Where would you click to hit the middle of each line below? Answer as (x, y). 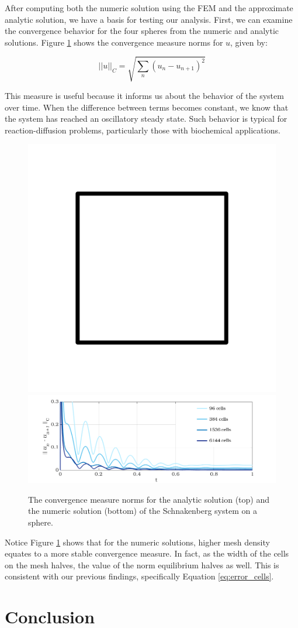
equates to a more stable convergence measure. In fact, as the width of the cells (147, 553)
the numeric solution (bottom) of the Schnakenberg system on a (143, 511)
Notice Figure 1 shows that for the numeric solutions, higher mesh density (137, 542)
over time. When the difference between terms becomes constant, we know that (147, 107)
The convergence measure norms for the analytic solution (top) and (149, 499)
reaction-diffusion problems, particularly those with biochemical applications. (143, 130)
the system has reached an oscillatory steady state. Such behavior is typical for (146, 119)
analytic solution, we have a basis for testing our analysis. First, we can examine (149, 19)
